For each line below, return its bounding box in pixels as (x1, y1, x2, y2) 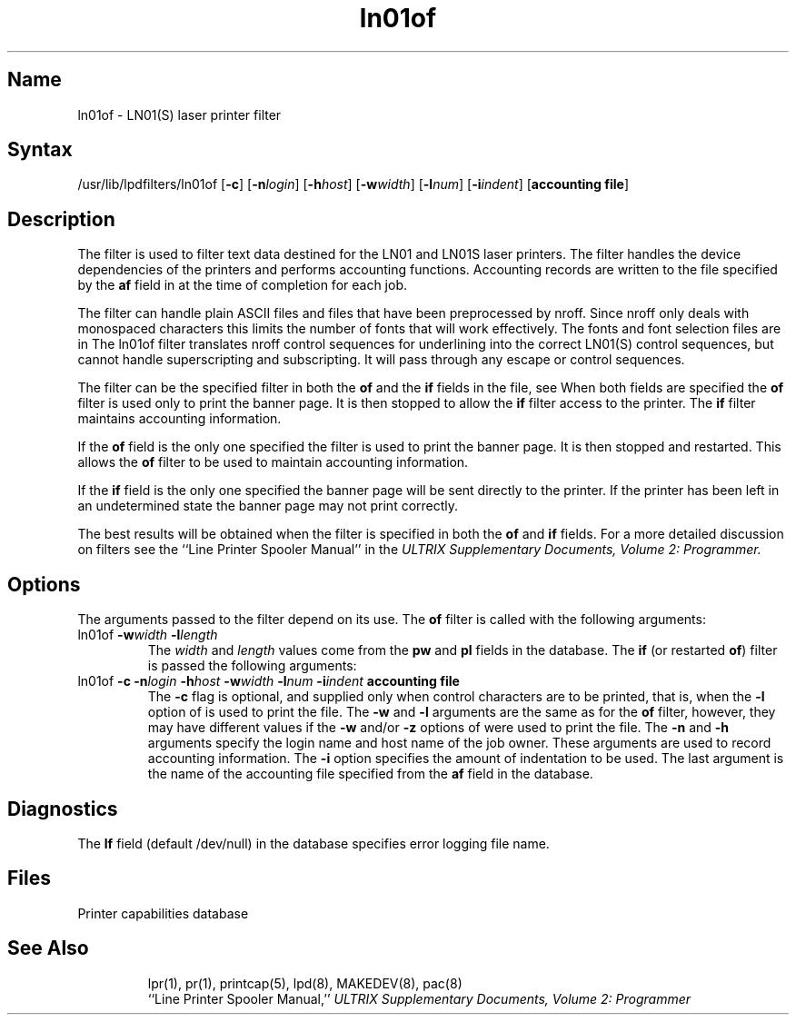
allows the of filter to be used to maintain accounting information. (77, 454, 469, 471)
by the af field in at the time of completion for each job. (77, 277, 408, 293)
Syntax (7, 138, 73, 162)
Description (7, 207, 115, 231)
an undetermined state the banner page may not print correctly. (77, 498, 459, 514)
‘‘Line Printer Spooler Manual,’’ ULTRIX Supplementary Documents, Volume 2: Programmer (147, 990, 692, 1007)
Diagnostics (7, 797, 118, 820)
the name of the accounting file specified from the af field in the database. (147, 766, 593, 782)
